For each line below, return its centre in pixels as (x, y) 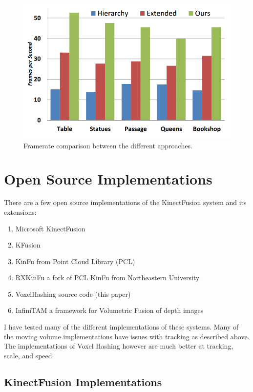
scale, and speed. (29, 355)
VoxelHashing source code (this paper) (73, 294)
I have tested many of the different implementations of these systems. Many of (121, 327)
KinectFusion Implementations (83, 382)
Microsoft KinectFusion (50, 228)
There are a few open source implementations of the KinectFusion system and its (125, 202)
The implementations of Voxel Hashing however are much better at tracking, (119, 346)
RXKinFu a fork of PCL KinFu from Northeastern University (107, 278)
